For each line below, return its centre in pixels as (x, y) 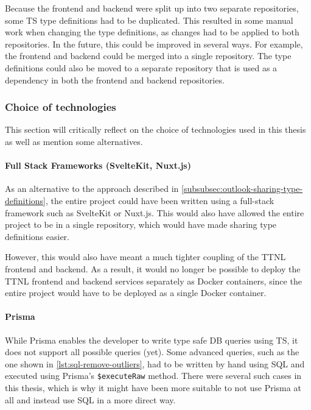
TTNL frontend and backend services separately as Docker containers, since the (153, 281)
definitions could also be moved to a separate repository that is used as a (141, 67)
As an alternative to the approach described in (92, 189)
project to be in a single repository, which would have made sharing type (141, 224)
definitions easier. (37, 236)
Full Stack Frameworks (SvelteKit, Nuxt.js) (98, 165)
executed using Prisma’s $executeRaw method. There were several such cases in (153, 376)
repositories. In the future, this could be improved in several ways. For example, (154, 44)
